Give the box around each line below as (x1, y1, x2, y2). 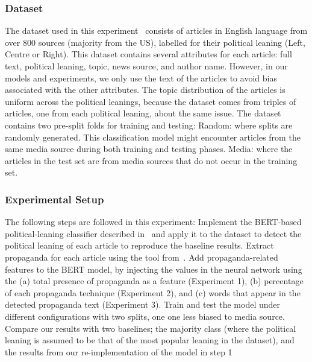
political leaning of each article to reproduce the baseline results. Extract (5, 239, 274, 252)
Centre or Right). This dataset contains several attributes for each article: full (5, 48, 292, 60)
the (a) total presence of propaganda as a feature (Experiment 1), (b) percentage (5, 275, 304, 287)
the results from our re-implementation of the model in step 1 (5, 345, 232, 358)
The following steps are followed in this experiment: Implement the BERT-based (5, 215, 302, 228)
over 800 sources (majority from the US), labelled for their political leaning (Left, (5, 36, 305, 48)
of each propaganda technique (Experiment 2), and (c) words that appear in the (5, 286, 301, 299)
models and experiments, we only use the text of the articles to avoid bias (5, 71, 277, 84)
